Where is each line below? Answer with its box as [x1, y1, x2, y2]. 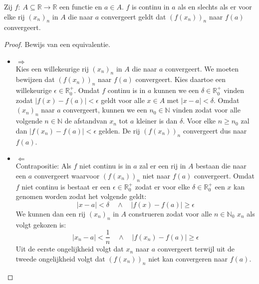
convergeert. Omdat [194, 170, 255, 180]
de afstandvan [64, 115, 107, 126]
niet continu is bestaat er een [21, 181, 111, 191]
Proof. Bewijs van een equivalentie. [4, 38, 110, 49]
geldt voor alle [101, 94, 145, 105]
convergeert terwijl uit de [157, 243, 235, 254]
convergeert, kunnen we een [63, 104, 147, 115]
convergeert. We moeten [165, 63, 239, 73]
